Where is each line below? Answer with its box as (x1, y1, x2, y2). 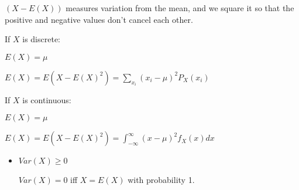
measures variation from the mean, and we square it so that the (66, 2, 294, 13)
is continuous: (22, 93, 71, 106)
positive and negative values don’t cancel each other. (5, 13, 193, 25)
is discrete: (22, 33, 60, 45)
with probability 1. (128, 174, 195, 186)
